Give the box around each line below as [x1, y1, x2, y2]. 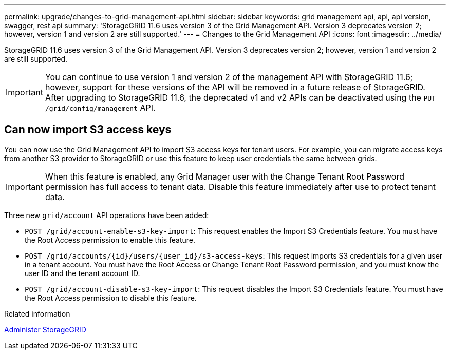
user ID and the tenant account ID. [25, 268, 140, 278]
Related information [4, 309, 70, 318]
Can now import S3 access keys [4, 123, 172, 136]
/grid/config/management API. [45, 103, 156, 113]
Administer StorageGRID [4, 325, 86, 334]
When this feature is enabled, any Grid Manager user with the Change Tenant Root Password [45, 171, 404, 182]
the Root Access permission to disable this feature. [25, 293, 197, 302]
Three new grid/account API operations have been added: [4, 210, 209, 220]
